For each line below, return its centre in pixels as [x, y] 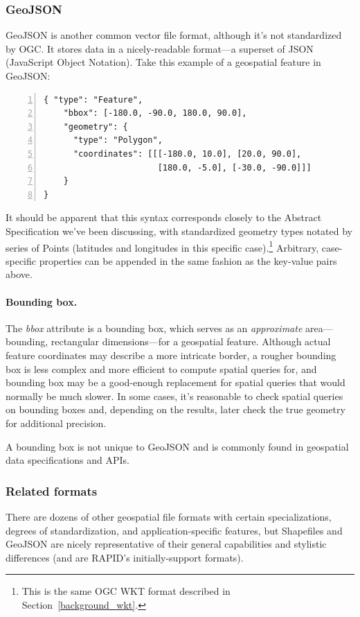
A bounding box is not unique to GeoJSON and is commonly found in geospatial [177, 446]
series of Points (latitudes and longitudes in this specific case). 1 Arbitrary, [162, 246]
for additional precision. [56, 423]
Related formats [52, 490]
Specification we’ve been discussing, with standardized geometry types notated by [179, 231]
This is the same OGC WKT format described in [126, 591]
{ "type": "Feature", [93, 99]
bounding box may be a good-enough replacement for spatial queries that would [175, 382]
